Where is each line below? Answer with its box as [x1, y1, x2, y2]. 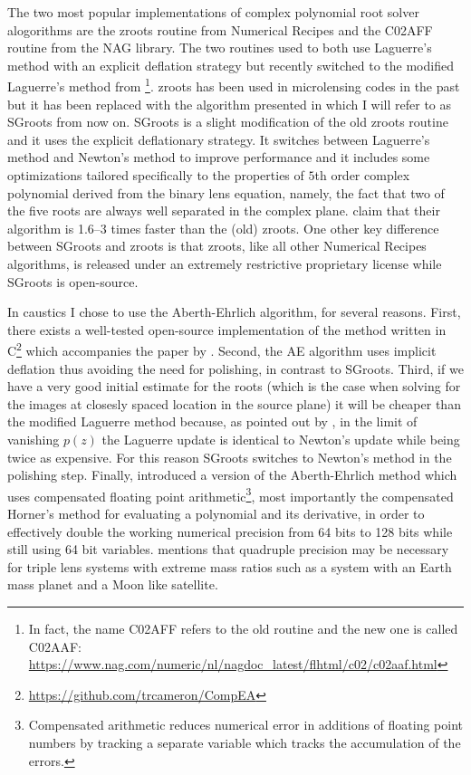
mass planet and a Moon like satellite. [7, 575, 218, 594]
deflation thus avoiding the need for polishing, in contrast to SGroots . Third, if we [7, 359, 464, 378]
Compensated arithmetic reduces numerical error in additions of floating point [28, 715, 464, 734]
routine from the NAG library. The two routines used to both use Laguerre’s [7, 38, 432, 57]
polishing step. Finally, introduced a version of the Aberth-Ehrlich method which [7, 465, 457, 484]
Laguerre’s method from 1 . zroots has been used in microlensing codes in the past [7, 74, 460, 96]
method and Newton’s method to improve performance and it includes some [7, 148, 430, 167]
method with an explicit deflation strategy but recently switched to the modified [7, 55, 454, 74]
